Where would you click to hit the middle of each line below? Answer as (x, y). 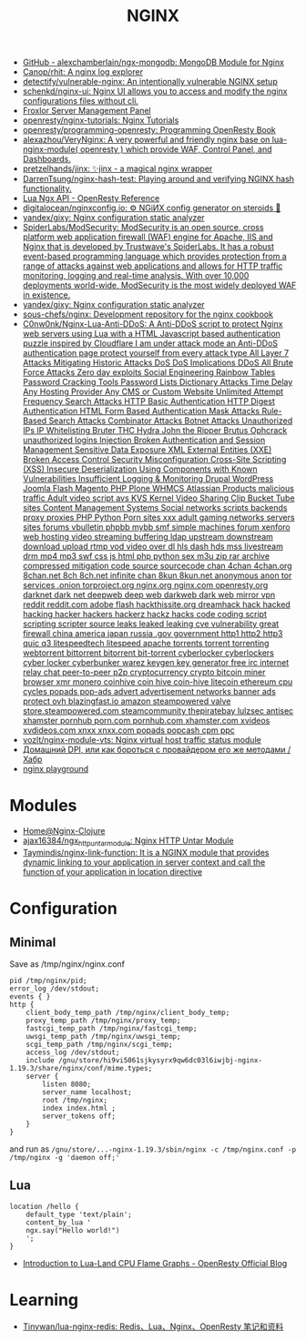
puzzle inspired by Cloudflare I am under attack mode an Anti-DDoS (150, 343)
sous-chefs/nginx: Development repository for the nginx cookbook (148, 314)
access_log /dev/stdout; (73, 1052)
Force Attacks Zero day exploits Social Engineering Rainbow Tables (149, 372)
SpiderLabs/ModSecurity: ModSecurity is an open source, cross (143, 228)
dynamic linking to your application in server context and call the (144, 862)
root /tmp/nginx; (75, 1100)
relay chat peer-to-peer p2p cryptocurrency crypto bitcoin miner (144, 672)
